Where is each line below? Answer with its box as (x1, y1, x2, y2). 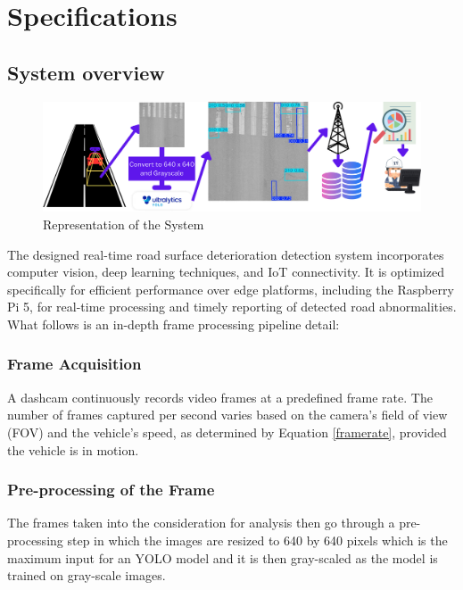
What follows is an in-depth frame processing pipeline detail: (7, 314, 340, 333)
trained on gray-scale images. (7, 566, 166, 585)
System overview (7, 58, 165, 86)
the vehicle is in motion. (7, 440, 139, 459)
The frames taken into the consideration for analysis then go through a (7, 513, 395, 532)
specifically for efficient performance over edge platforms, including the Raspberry (7, 279, 454, 298)
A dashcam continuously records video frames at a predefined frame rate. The (7, 387, 433, 406)
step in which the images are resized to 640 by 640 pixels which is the (67, 530, 448, 549)
